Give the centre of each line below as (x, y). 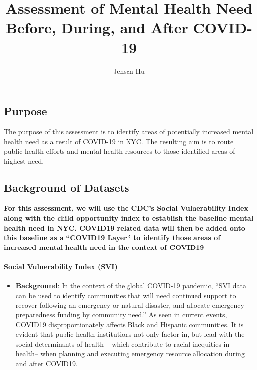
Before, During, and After (97, 28)
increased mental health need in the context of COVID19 (104, 247)
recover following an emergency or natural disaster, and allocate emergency (130, 305)
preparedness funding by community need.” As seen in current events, (121, 315)
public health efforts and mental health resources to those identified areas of (120, 151)
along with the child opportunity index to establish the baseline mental (129, 218)
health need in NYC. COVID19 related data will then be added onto (125, 227)
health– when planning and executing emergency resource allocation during (130, 353)
